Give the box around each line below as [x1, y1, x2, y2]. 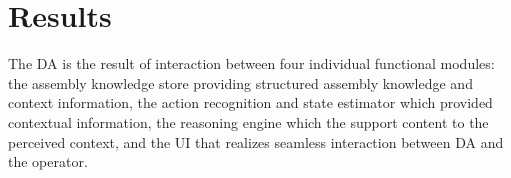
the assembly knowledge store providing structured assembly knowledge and [8, 72, 473, 93]
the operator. [8, 151, 88, 172]
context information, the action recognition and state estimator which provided [8, 92, 493, 113]
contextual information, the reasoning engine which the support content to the [8, 111, 489, 132]
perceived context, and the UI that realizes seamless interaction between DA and [8, 131, 504, 152]
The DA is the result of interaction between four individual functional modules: [8, 53, 495, 74]
